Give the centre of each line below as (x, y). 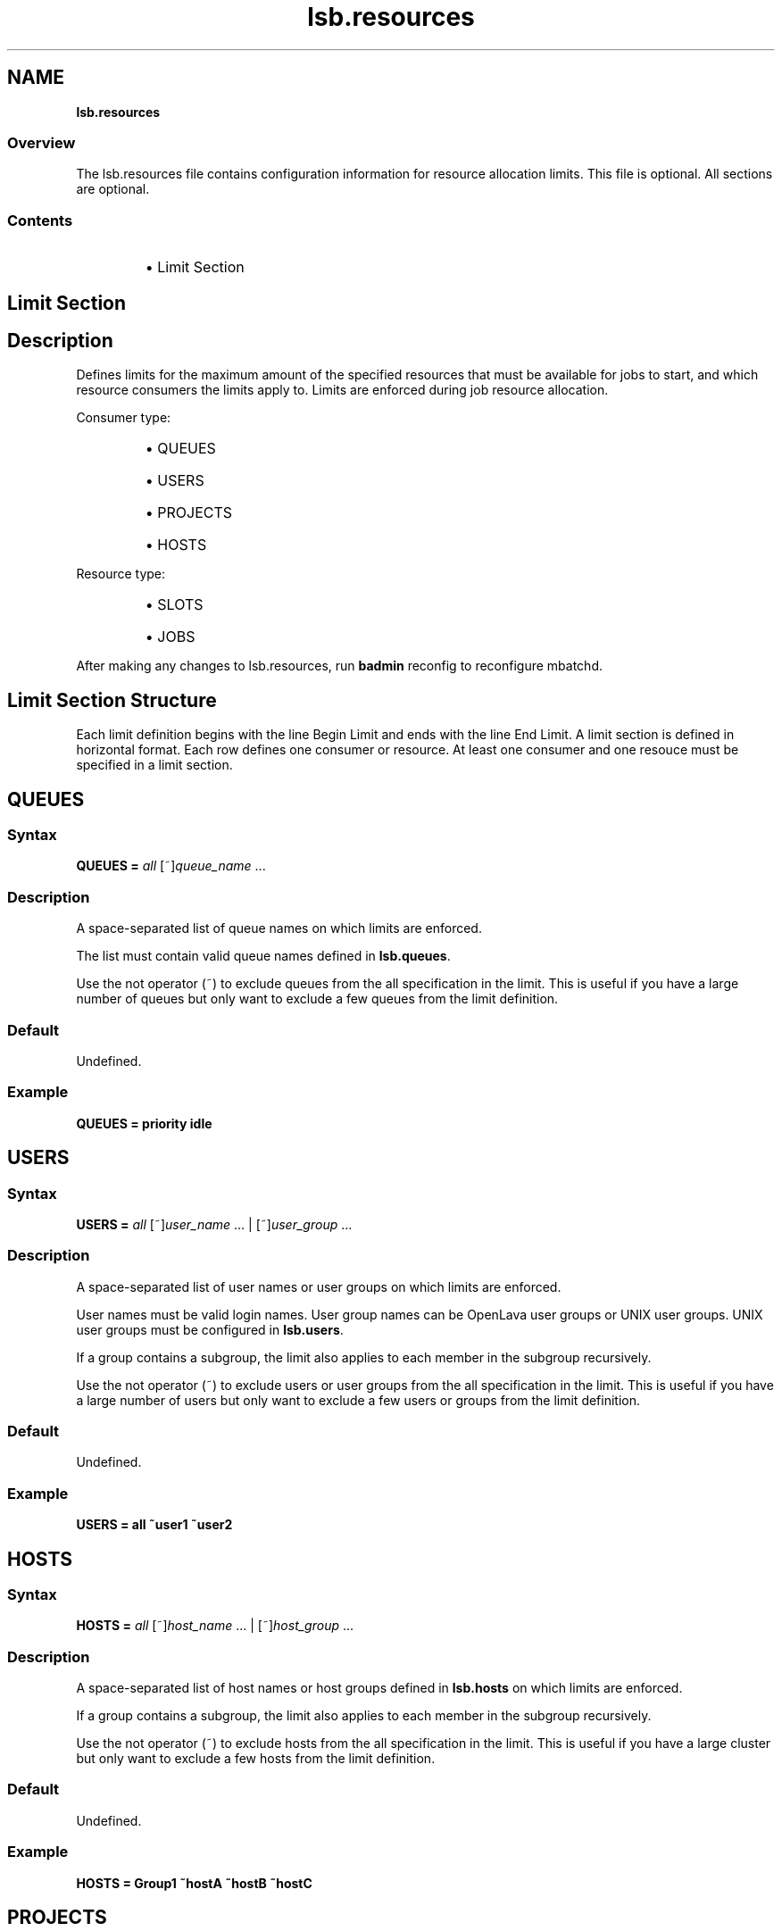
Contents (40, 220)
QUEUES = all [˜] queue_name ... (171, 866)
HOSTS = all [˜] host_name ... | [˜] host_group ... (215, 1626)
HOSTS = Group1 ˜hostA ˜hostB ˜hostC (194, 1883)
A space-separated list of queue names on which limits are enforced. (279, 928)
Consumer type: (124, 418)
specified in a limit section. (154, 765)
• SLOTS (174, 605)
